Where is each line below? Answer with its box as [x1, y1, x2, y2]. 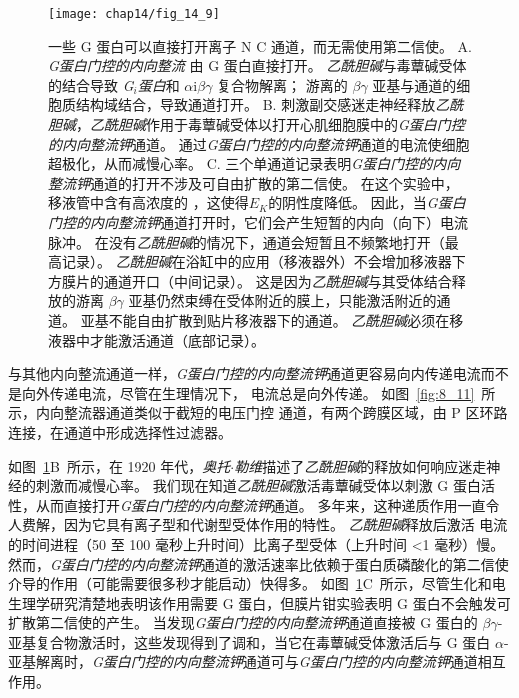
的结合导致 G [48, 74, 134, 95]
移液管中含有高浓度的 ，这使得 [48, 192, 249, 213]
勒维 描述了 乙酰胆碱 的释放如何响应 [234, 455, 459, 476]
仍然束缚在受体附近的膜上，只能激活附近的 [156, 290, 437, 311]
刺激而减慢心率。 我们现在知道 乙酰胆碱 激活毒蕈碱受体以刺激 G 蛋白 [35, 475, 481, 496]
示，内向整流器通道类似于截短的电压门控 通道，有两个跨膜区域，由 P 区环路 [8, 402, 508, 423]
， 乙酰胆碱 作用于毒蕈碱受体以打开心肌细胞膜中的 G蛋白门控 [76, 114, 465, 135]
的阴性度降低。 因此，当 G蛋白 [268, 192, 466, 213]
